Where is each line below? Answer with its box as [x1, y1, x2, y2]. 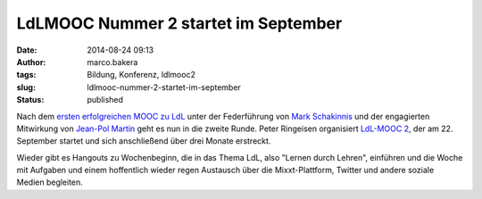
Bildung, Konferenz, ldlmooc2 [87, 70, 196, 80]
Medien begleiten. [16, 177, 84, 187]
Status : [16, 95, 45, 105]
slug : [16, 81, 36, 93]
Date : [16, 45, 37, 55]
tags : [16, 70, 37, 80]
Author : [16, 56, 46, 67]
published [87, 95, 124, 105]
